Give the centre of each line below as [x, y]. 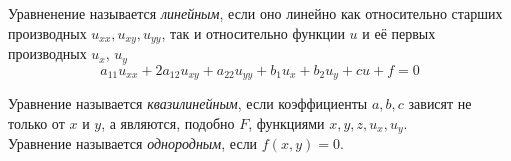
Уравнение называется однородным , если [133, 143]
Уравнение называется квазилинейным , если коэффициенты [188, 102]
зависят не [440, 102]
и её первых [399, 32]
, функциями [286, 122]
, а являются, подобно [168, 122]
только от [36, 122]
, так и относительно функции [253, 32]
